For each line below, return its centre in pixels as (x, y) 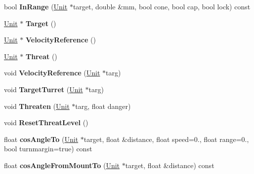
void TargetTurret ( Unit (43, 89)
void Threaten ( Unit (37, 106)
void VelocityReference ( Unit (52, 73)
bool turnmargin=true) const (48, 149)
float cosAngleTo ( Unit (41, 139)
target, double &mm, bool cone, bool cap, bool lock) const (162, 6)
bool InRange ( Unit (36, 6)
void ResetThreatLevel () (46, 122)
